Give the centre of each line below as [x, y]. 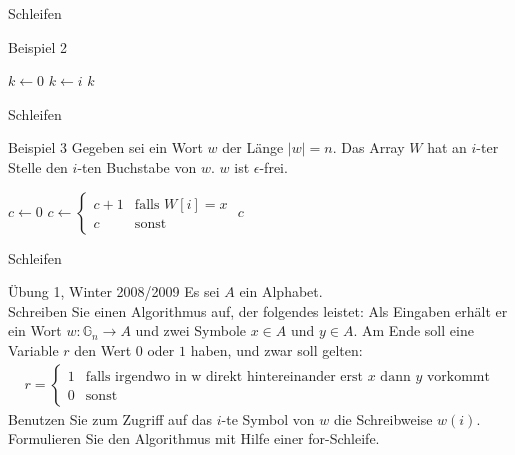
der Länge [253, 147]
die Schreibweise [383, 418]
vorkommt [458, 376]
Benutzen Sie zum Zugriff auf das [110, 418]
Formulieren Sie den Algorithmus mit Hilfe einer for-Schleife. [194, 438]
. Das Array [368, 147]
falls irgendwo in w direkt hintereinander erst [224, 376]
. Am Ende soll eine [413, 330]
